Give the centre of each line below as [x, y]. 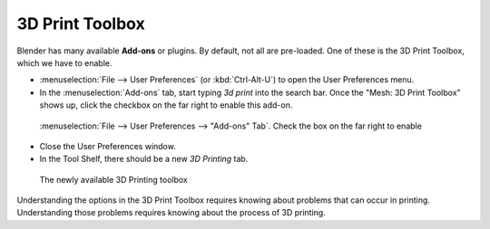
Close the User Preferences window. [108, 146]
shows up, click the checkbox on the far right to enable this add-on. [166, 105]
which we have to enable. [64, 62]
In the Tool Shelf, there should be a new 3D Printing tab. [144, 159]
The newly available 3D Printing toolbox [113, 179]
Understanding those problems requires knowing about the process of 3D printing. [171, 213]
